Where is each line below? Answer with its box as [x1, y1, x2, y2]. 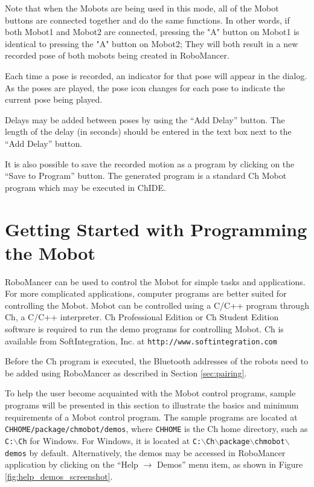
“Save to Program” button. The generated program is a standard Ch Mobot [5, 169, 287, 182]
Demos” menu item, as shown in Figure [156, 458, 303, 471]
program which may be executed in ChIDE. [5, 181, 166, 193]
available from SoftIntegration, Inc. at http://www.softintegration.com [5, 334, 277, 347]
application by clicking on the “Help [5, 458, 138, 471]
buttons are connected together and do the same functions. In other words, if [5, 13, 290, 26]
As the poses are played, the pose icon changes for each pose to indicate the [5, 81, 286, 94]
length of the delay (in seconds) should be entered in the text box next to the [5, 125, 292, 138]
